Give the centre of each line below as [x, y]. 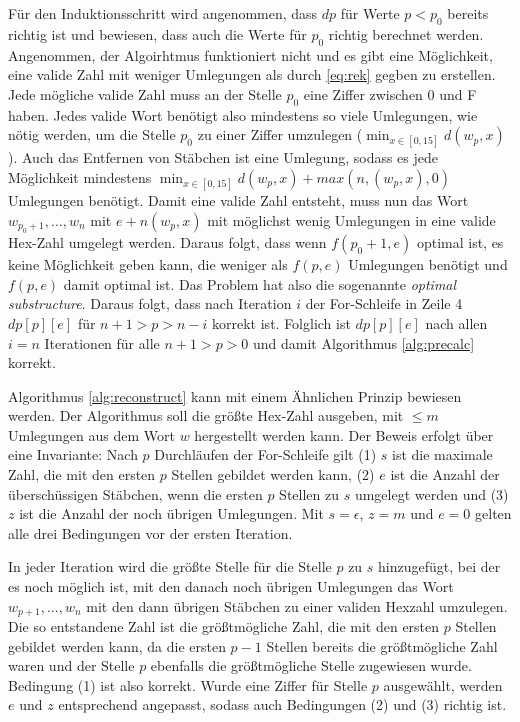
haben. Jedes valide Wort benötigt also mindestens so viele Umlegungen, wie [243, 114]
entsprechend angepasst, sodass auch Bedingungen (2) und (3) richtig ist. [282, 704]
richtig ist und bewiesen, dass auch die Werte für [157, 33]
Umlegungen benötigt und [428, 264]
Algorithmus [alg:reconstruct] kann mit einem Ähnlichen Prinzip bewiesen [235, 395]
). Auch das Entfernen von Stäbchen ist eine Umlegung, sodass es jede [223, 157]
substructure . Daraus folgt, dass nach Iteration [150, 303]
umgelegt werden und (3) [431, 493]
